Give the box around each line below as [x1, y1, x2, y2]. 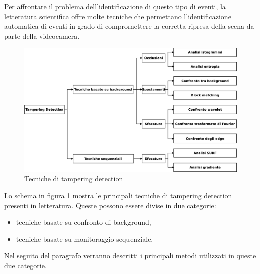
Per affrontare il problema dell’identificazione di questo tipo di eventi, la [4, 1, 226, 11]
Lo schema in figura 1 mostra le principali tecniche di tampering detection [4, 190, 232, 200]
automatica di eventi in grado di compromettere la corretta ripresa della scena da [4, 21, 254, 31]
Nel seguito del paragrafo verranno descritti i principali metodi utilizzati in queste [4, 250, 256, 261]
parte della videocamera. [4, 30, 80, 41]
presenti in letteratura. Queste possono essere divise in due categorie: [4, 200, 216, 210]
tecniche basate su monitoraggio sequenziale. [16, 233, 153, 244]
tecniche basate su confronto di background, [16, 217, 151, 227]
